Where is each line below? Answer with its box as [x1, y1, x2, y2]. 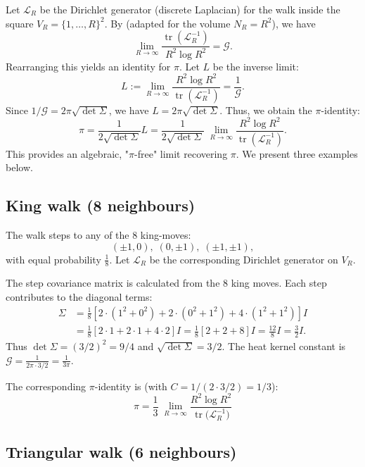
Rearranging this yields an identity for [6, 58, 171, 73]
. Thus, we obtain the [219, 102, 312, 117]
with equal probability [6, 251, 101, 266]
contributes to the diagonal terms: [6, 289, 153, 304]
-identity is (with [94, 378, 167, 393]
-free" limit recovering [134, 146, 228, 161]
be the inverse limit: [212, 58, 299, 73]
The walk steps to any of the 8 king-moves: [6, 227, 191, 242]
